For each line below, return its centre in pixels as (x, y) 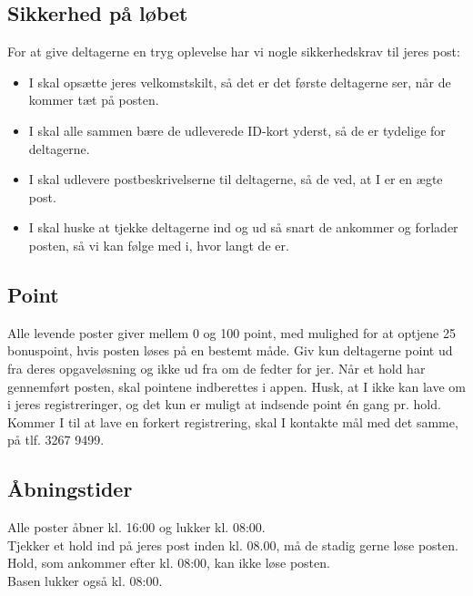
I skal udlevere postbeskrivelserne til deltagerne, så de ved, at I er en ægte (236, 179)
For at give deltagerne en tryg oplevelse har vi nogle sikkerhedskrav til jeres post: (234, 51)
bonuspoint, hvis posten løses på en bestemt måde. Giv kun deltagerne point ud (230, 350)
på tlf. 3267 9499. (56, 440)
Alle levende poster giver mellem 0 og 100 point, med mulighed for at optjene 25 (231, 332)
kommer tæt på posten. (94, 100)
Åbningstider (70, 489)
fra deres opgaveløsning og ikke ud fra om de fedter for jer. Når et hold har (216, 368)
